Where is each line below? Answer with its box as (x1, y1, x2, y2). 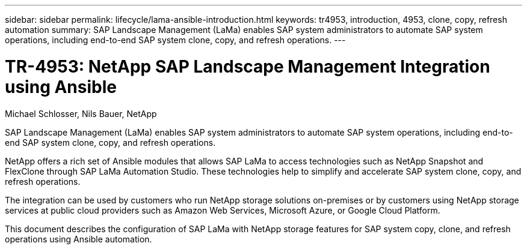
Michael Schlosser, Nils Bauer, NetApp (5, 108, 157, 119)
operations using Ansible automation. (5, 233, 152, 244)
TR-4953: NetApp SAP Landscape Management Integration (5, 56, 490, 77)
